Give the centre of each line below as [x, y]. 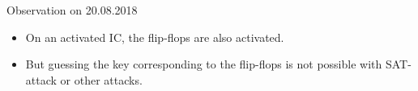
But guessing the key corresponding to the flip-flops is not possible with [204, 64]
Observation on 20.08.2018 [72, 10]
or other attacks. [101, 79]
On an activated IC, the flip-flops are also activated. [155, 37]
